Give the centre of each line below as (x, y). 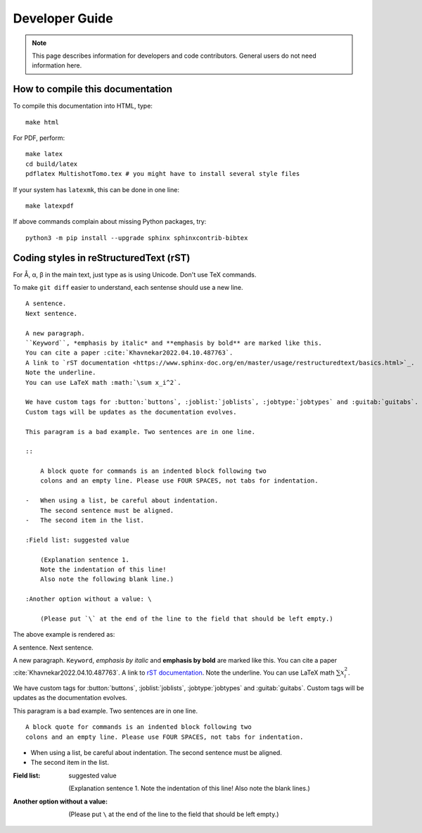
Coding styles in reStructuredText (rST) (102, 258)
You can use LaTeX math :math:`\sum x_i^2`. (104, 382)
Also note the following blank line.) (107, 579)
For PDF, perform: (39, 138)
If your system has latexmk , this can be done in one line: (96, 189)
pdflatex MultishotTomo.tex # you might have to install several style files (163, 174)
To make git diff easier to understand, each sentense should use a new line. (128, 288)
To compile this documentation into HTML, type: (83, 106)
